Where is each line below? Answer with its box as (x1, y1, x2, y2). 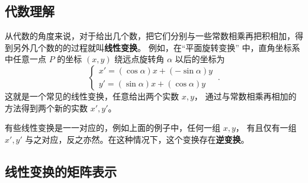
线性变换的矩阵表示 (5, 162, 117, 180)
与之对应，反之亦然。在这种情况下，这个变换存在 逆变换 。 (25, 133, 249, 145)
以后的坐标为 (175, 53, 225, 65)
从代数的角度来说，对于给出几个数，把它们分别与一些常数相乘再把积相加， (5, 30, 295, 42)
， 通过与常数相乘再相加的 (194, 89, 297, 102)
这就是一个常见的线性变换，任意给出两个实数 (5, 89, 179, 102)
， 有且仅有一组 (235, 121, 297, 134)
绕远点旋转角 (114, 53, 165, 65)
